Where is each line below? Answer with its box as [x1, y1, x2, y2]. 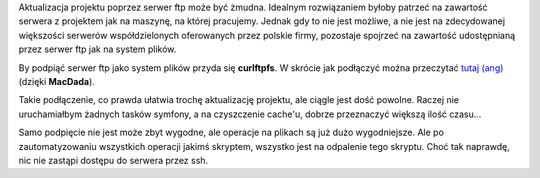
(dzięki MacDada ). [18, 75, 95, 87]
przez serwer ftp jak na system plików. [18, 43, 177, 55]
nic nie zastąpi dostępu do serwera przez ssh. [18, 154, 209, 166]
